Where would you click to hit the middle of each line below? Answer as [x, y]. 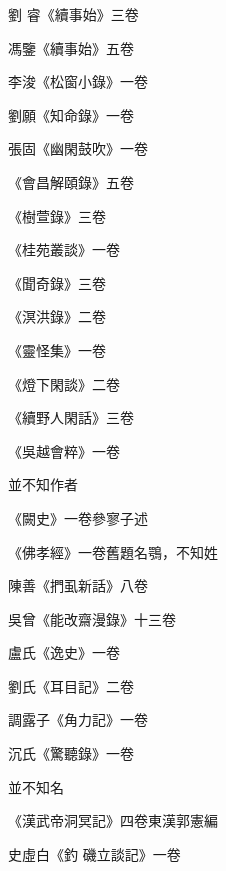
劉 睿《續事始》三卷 [73, 14]
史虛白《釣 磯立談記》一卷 [94, 853]
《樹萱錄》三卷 [57, 215]
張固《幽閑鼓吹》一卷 [78, 148]
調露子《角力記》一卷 [78, 719]
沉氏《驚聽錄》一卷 [71, 753]
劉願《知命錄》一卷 [71, 114]
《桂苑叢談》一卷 [64, 249]
